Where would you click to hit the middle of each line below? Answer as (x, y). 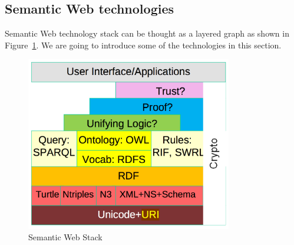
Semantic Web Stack (65, 237)
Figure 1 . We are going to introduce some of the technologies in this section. (143, 45)
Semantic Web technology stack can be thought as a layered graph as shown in (147, 33)
